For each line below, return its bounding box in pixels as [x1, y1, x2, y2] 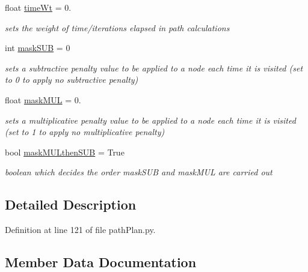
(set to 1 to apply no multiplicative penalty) [5, 125, 165, 138]
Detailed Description [5, 195, 137, 214]
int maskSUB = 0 [5, 41, 70, 54]
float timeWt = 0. [5, 1, 72, 13]
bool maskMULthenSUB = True [5, 145, 125, 158]
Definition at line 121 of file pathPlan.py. [5, 223, 156, 236]
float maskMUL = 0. [5, 93, 81, 106]
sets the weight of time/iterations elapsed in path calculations [5, 21, 230, 34]
